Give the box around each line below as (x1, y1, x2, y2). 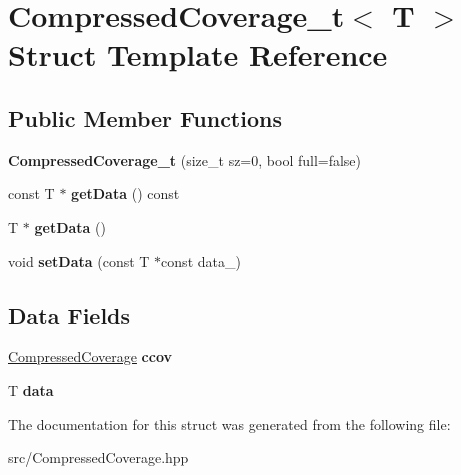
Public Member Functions (8, 102, 282, 133)
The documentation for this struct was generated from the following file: (8, 413, 451, 434)
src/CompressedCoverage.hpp (8, 447, 189, 468)
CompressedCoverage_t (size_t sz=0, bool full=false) (8, 149, 362, 170)
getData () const (71, 183, 180, 204)
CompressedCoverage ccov (8, 346, 173, 367)
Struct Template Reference (8, 34, 388, 75)
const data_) (161, 250, 241, 271)
